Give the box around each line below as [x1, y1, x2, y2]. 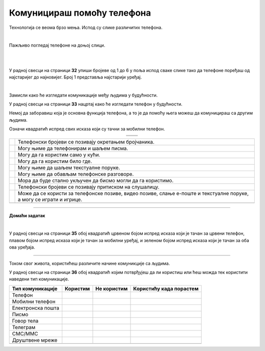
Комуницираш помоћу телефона [9, 7, 151, 18]
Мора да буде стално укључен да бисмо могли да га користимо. [18, 177, 174, 184]
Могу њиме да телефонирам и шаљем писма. [18, 145, 129, 151]
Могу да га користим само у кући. [18, 151, 101, 158]
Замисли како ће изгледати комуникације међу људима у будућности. [9, 92, 158, 98]
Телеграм [12, 324, 36, 330]
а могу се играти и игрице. [18, 196, 82, 203]
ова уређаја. [9, 244, 35, 250]
